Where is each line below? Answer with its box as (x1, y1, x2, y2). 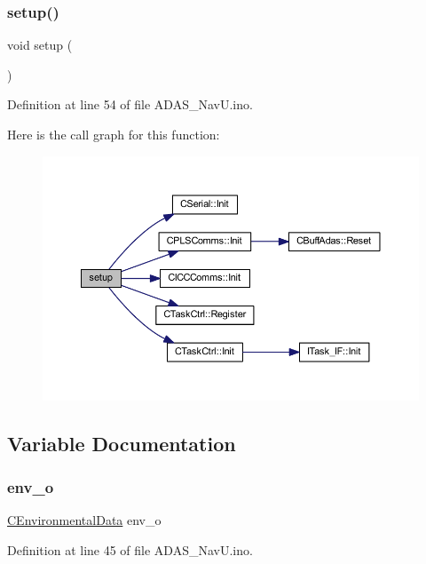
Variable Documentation (7, 429, 236, 457)
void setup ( (7, 36, 73, 54)
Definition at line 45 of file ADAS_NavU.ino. (7, 540, 253, 559)
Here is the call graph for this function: (7, 125, 220, 143)
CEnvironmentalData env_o (7, 511, 162, 529)
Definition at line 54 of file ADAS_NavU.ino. (7, 95, 253, 114)
